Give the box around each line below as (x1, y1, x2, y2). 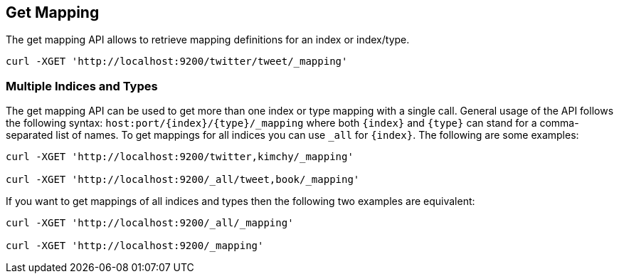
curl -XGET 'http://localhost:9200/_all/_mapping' (6, 217, 294, 229)
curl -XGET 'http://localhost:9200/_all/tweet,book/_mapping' (6, 174, 360, 186)
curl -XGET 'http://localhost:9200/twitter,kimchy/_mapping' (6, 151, 354, 163)
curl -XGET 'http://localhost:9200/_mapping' (6, 240, 264, 252)
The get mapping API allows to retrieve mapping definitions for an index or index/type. (6, 33, 410, 46)
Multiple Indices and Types (6, 78, 158, 93)
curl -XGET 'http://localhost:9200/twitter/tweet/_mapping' (6, 56, 348, 68)
